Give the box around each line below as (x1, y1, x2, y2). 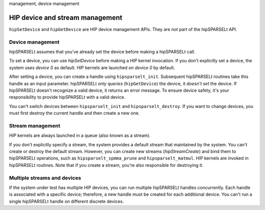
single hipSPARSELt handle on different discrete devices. (9, 198, 124, 204)
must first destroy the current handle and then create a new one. (9, 110, 140, 116)
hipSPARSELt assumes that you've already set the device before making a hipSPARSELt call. (9, 49, 196, 55)
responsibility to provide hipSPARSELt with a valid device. (9, 94, 126, 100)
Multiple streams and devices (9, 174, 81, 181)
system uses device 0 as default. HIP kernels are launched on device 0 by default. (9, 64, 175, 71)
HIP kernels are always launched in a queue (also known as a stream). (9, 132, 151, 138)
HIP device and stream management (9, 13, 123, 22)
